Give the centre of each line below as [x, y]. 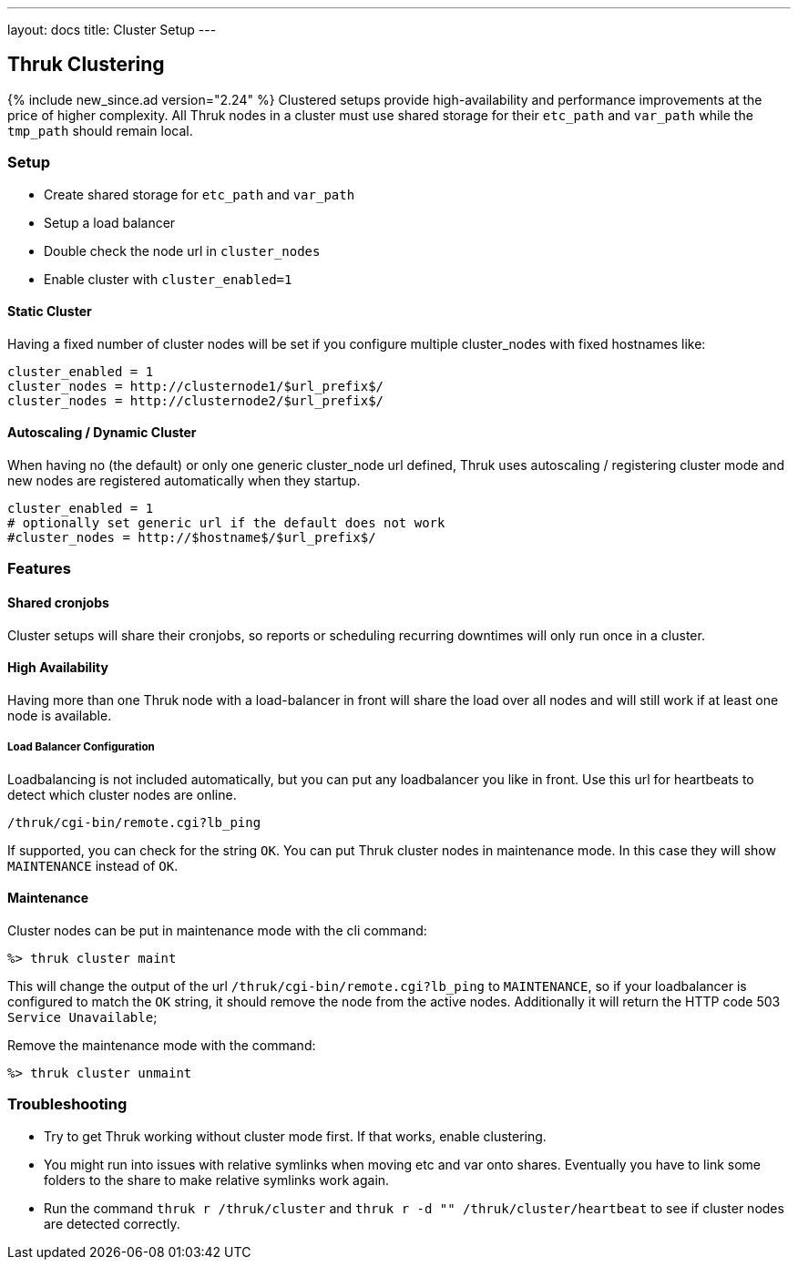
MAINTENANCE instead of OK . [93, 865]
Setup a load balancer [110, 222]
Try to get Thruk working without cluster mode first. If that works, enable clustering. [295, 1136]
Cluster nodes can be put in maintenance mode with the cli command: [217, 930]
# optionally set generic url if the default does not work [226, 523]
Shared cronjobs [58, 603]
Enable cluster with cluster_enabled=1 [168, 279]
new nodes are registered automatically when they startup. [184, 481]
